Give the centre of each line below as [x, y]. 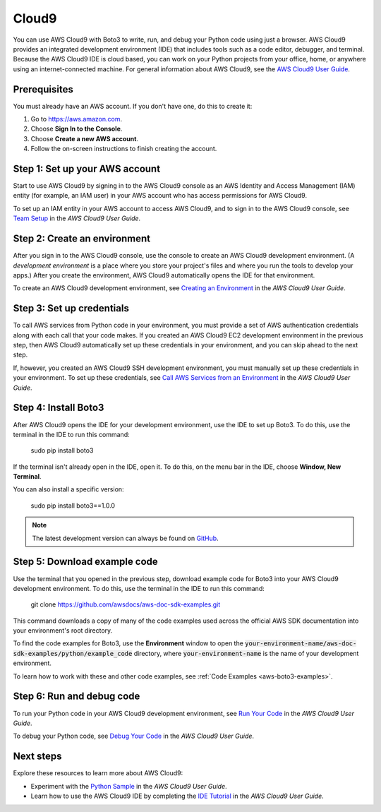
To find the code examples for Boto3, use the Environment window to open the [128, 643]
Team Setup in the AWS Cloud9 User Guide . [77, 218]
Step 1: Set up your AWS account [87, 169]
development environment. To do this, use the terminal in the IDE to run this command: [139, 588]
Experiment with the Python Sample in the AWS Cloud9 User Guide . [129, 786]
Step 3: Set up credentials [71, 308]
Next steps [37, 757]
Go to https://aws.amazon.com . [77, 119]
